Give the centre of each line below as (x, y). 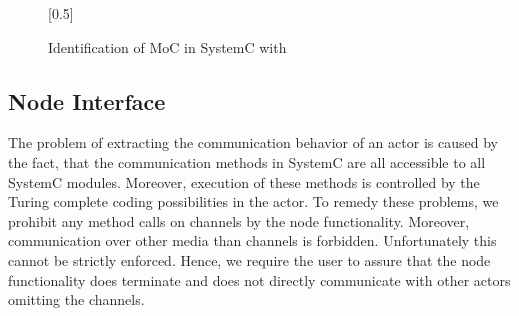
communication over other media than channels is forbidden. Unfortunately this (252, 240)
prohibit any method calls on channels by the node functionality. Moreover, (239, 220)
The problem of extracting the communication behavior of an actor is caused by (253, 142)
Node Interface (87, 100)
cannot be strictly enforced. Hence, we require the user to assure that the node (249, 259)
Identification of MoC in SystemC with (167, 46)
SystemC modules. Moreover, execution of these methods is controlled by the (244, 181)
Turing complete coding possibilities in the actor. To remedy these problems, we (253, 201)
